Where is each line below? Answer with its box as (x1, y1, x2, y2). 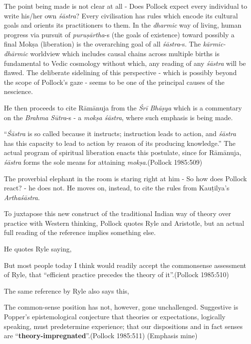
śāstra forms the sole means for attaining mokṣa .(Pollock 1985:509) (4, 156, 203, 167)
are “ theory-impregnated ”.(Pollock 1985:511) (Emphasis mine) (4, 330, 198, 341)
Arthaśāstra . (4, 192, 40, 202)
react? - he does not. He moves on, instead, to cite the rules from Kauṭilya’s (4, 183, 230, 193)
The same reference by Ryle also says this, (4, 285, 129, 296)
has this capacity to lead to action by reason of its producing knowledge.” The (4, 138, 235, 148)
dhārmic (4, 48, 28, 58)
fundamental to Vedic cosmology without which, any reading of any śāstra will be (4, 58, 246, 68)
